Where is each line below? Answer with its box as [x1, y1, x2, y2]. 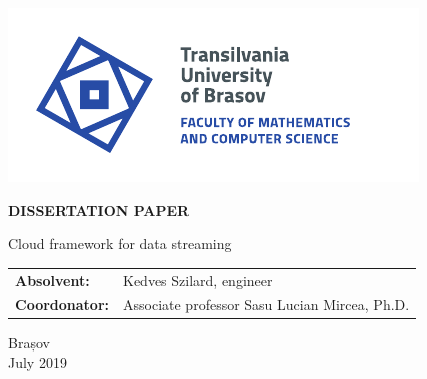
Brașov [8, 332, 50, 353]
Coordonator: [15, 294, 109, 315]
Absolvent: [15, 269, 90, 290]
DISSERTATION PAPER [8, 199, 190, 220]
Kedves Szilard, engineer [123, 269, 273, 290]
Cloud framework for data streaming [8, 233, 232, 254]
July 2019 [8, 352, 67, 373]
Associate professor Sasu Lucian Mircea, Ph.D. [123, 294, 410, 315]
